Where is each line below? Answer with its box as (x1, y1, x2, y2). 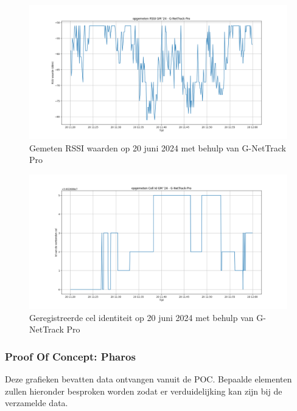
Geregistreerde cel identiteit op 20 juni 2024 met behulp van (29, 311, 254, 323)
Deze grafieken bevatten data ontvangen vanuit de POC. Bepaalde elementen (5, 373, 292, 385)
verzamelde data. (5, 396, 68, 409)
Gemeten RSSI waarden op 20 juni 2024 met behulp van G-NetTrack (29, 141, 287, 154)
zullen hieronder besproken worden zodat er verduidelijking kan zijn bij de (5, 384, 282, 397)
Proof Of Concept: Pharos (5, 348, 136, 364)
